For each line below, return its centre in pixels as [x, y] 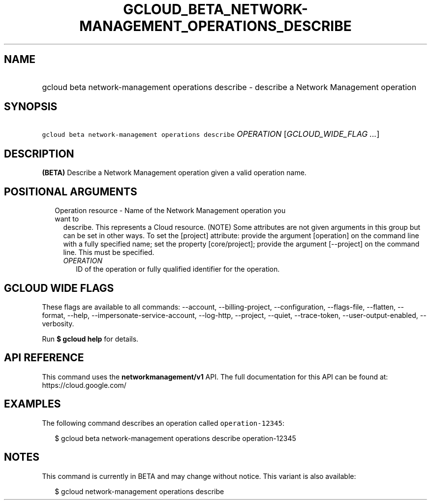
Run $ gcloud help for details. [90, 339]
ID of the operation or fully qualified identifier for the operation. [178, 269]
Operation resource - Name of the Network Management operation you [170, 211]
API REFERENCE [44, 358]
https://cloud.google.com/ [84, 385]
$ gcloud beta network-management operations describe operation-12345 [175, 438]
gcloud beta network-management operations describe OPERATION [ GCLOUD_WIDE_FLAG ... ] [211, 134]
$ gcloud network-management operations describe [139, 491]
